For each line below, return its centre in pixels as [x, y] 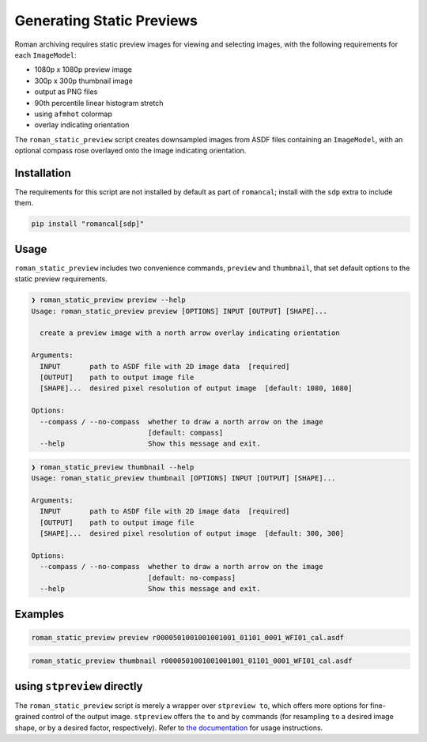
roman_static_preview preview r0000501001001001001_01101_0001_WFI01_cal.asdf [187, 637]
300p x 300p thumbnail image [84, 81]
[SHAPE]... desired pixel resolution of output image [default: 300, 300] [192, 534]
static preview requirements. [61, 279]
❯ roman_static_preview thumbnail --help [113, 467]
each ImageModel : [45, 55]
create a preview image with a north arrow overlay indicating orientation [190, 333]
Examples [40, 614]
